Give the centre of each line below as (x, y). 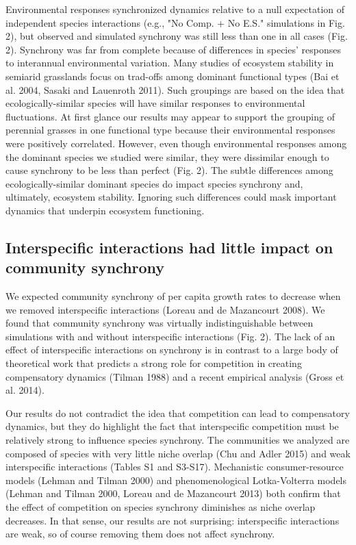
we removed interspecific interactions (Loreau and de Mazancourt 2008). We (165, 309)
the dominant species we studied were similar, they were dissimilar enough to (167, 156)
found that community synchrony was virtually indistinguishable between (160, 323)
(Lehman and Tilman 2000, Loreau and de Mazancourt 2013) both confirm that (173, 493)
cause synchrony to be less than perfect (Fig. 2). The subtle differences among (169, 170)
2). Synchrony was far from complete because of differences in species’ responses (173, 49)
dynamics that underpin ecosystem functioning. (105, 210)
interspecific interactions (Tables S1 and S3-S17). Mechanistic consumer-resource (175, 467)
